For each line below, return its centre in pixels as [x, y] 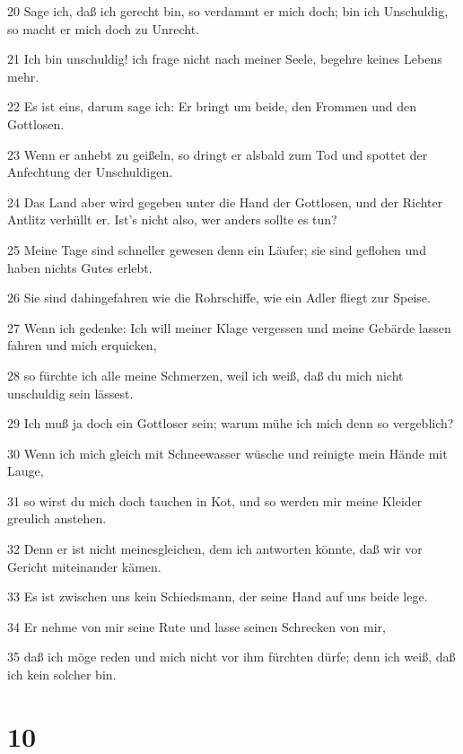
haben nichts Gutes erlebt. [80, 267]
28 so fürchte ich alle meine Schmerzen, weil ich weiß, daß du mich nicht [205, 375]
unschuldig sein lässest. [70, 393]
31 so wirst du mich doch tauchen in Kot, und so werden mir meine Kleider [215, 500]
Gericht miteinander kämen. [84, 566]
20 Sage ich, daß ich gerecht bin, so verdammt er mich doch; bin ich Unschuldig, [228, 11]
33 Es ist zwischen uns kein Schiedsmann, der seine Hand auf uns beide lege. [218, 596]
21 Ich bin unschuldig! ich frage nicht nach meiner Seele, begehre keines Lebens [225, 59]
